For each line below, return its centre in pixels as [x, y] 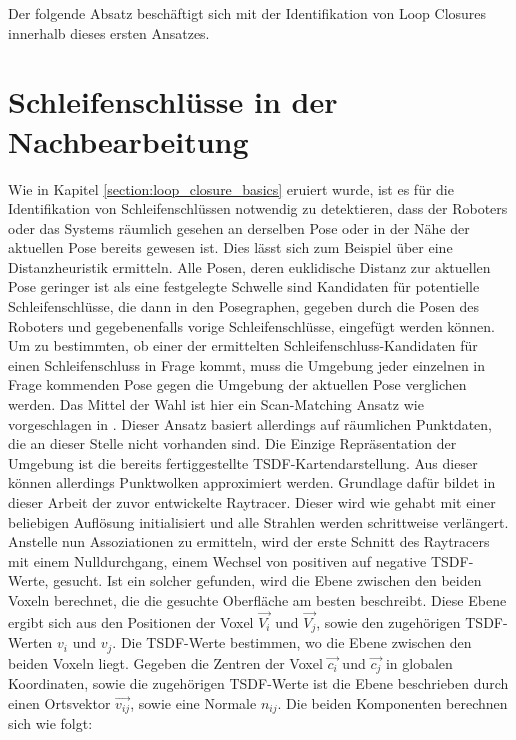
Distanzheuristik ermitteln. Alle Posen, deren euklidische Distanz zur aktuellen [249, 266]
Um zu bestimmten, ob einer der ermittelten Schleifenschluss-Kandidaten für [243, 345]
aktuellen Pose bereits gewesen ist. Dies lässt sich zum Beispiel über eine [230, 247]
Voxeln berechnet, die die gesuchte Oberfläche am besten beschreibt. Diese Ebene [257, 599]
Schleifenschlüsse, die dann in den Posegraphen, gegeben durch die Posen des [244, 306]
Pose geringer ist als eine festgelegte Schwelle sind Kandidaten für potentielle [244, 286]
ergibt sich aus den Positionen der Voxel [131, 621]
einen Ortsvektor [59, 702]
